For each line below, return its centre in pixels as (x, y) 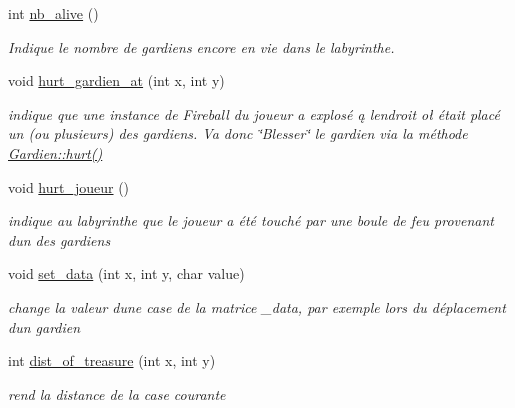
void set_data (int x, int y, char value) (126, 273)
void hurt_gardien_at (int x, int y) (116, 80)
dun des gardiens (59, 239)
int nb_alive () (53, 13)
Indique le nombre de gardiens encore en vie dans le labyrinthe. (201, 46)
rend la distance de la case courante (117, 393)
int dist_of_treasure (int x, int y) (112, 360)
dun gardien (44, 326)
